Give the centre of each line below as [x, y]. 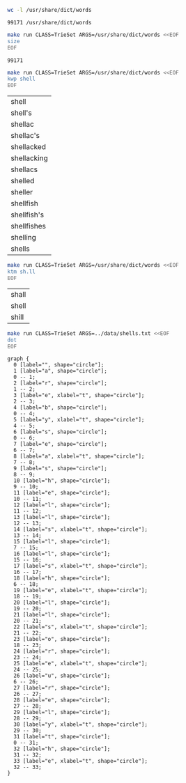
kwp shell [22, 79]
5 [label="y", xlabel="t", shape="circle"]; [79, 420]
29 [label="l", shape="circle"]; [62, 713]
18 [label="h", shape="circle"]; [62, 578]
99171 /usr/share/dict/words [49, 22]
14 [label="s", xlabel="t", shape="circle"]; [81, 529]
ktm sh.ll [22, 272]
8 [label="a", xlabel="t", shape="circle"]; [79, 456]
